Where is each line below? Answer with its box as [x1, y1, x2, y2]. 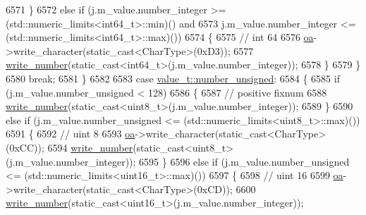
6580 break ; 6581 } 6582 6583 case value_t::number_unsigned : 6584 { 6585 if [6, 70, 340, 85]
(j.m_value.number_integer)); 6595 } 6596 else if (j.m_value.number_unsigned [6, 154, 350, 168]
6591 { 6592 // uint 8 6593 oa [6, 126, 135, 141]
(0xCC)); [6, 140, 44, 154]
